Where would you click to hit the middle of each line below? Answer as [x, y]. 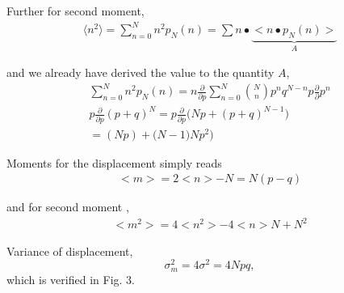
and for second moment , [68, 207]
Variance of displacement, [70, 251]
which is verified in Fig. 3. [71, 279]
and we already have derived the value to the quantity [141, 72]
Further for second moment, [76, 11]
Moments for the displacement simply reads [114, 162]
